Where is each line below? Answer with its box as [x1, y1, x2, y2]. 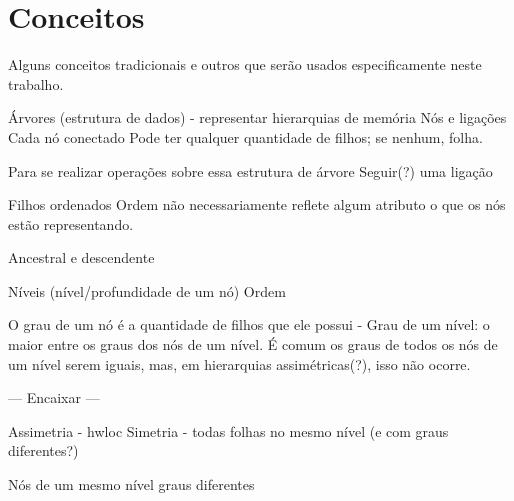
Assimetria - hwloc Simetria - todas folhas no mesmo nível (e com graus [8, 420, 449, 441]
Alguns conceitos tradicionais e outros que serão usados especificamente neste [8, 54, 482, 75]
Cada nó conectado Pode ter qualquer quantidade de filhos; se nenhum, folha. [8, 126, 483, 147]
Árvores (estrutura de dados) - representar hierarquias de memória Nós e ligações [8, 107, 507, 128]
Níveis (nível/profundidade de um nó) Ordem [8, 280, 286, 301]
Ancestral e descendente [8, 247, 155, 268]
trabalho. [8, 73, 64, 94]
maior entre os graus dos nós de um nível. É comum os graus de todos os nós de [8, 334, 498, 355]
